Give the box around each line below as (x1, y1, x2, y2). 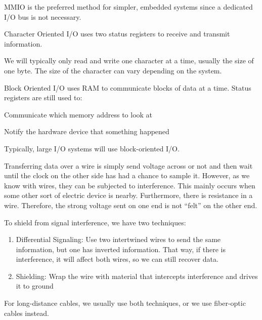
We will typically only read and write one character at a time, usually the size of (4, 55, 254, 66)
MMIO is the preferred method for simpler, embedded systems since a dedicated (4, 2, 253, 12)
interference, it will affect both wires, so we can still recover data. (16, 254, 219, 264)
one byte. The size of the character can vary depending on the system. (4, 65, 222, 75)
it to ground (16, 281, 54, 291)
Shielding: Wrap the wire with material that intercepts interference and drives (16, 270, 258, 281)
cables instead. (4, 307, 49, 318)
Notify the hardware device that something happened (4, 126, 169, 137)
